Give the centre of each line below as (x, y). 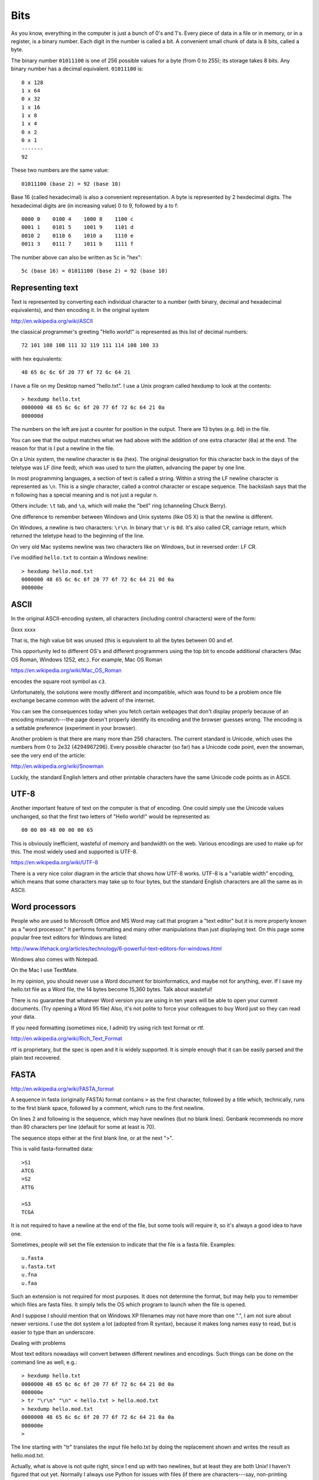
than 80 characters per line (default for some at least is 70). (83, 1127)
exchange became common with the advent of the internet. (83, 700)
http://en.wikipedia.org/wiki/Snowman (57, 766)
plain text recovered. (36, 1057)
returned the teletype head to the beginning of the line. (78, 536)
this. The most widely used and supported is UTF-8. (74, 852)
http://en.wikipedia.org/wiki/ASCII (52, 321)
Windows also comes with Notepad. (55, 960)
